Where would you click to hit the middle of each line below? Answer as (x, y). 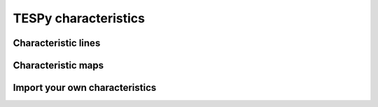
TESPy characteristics (79, 18)
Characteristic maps (58, 65)
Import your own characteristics (85, 88)
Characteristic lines (57, 43)
